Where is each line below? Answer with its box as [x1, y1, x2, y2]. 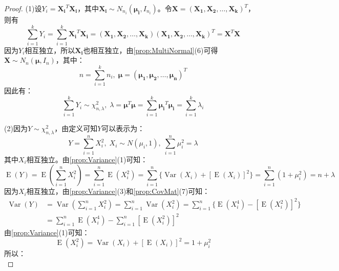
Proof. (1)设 [4, 3, 42, 13]
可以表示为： [101, 122, 145, 133]
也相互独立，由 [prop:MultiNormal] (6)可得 [83, 44, 218, 55]
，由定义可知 [54, 122, 98, 133]
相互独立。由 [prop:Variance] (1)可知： [26, 154, 148, 164]
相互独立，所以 [25, 44, 75, 55]
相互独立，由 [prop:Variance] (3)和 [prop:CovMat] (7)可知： [26, 186, 210, 196]
